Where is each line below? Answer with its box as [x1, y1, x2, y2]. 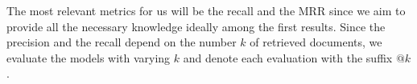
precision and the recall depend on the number [6, 34, 237, 50]
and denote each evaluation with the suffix [183, 49, 393, 66]
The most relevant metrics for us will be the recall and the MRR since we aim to [6, 2, 406, 18]
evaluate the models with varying [6, 49, 171, 66]
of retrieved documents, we [250, 34, 382, 50]
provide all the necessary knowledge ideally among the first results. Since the [6, 18, 386, 34]
